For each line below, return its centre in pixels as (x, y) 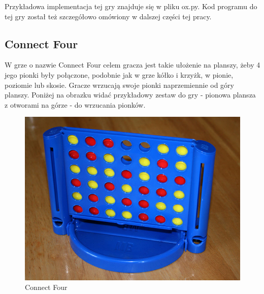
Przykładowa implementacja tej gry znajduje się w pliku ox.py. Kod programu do (131, 6)
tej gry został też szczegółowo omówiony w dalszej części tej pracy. (108, 16)
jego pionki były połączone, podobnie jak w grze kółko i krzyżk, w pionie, (119, 74)
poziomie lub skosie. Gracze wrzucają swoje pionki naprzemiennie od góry (119, 85)
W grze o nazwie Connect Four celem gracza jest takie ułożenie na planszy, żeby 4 (133, 65)
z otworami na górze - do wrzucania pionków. (75, 104)
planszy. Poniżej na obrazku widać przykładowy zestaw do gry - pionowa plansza (130, 95)
